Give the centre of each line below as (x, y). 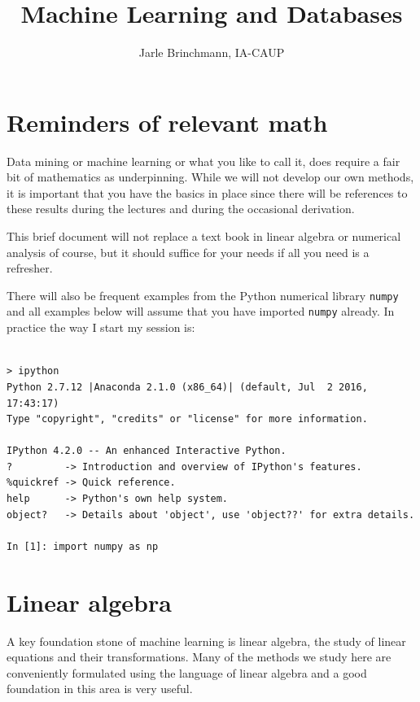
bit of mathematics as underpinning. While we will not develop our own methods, (210, 177)
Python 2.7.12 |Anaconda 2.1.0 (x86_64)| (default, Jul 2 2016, (187, 387)
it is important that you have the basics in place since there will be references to (207, 192)
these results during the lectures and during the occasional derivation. (181, 209)
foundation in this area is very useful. (100, 689)
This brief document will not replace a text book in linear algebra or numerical (204, 236)
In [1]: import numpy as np (83, 546)
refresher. (30, 268)
